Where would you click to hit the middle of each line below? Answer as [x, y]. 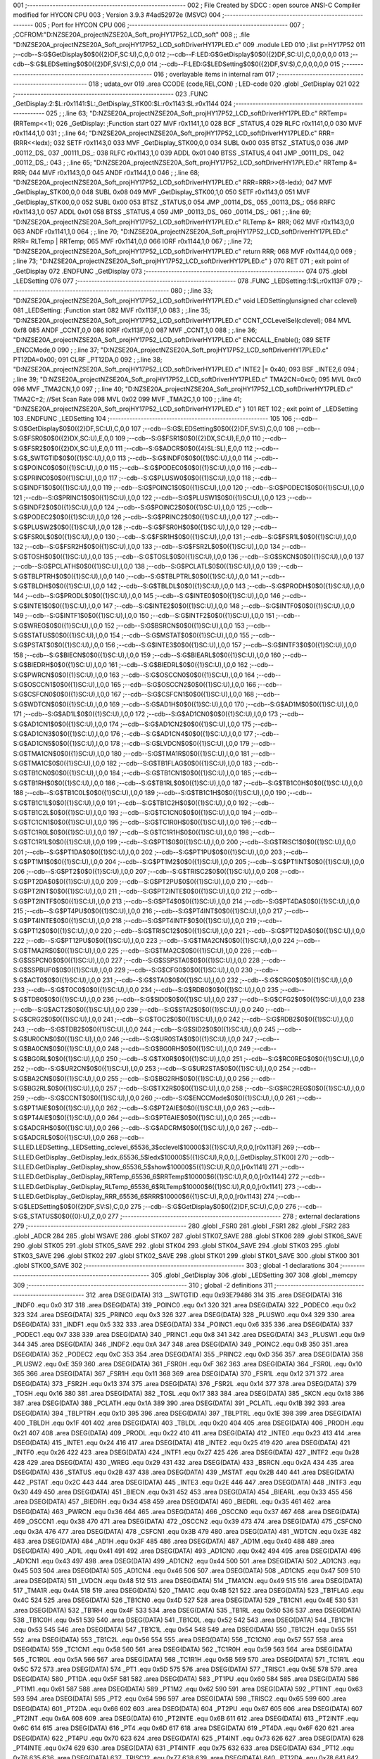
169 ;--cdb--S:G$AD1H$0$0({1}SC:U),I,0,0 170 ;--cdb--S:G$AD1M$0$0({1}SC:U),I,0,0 [234, 704]
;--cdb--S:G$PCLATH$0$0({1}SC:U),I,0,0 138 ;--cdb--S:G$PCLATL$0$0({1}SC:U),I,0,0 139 [145, 566]
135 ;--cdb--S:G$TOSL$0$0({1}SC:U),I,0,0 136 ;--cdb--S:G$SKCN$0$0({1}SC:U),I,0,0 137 [234, 557]
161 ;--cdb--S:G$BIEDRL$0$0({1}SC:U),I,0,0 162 [178, 665]
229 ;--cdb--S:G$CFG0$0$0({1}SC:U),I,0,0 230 [183, 970]
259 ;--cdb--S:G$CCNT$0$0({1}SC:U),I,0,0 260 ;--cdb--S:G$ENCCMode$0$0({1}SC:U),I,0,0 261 [154, 1098]
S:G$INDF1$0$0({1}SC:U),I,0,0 [57, 488]
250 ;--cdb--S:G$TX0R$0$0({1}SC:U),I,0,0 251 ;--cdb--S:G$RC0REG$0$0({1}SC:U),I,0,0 [235, 1058]
